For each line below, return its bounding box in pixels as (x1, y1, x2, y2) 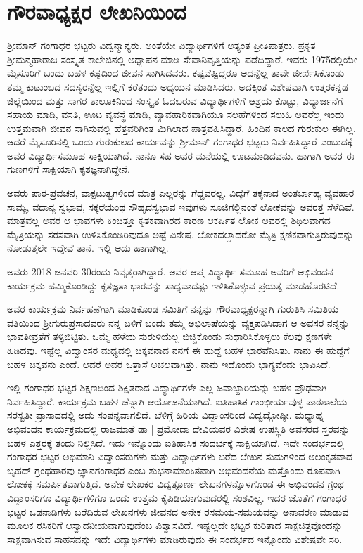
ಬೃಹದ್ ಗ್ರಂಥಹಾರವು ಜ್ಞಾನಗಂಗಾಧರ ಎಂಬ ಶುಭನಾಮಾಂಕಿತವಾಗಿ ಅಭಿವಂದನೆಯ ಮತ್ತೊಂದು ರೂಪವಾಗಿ (7, 462, 340, 477)
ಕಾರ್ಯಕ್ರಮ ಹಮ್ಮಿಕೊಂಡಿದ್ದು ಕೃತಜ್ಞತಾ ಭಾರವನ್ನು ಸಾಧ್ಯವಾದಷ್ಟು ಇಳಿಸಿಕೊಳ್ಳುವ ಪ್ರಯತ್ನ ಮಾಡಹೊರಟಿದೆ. (7, 278, 340, 292)
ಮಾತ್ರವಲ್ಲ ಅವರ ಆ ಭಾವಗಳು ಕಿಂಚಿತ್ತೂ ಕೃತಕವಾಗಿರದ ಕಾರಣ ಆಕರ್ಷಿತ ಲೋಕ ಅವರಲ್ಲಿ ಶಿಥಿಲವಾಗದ (7, 213, 331, 228)
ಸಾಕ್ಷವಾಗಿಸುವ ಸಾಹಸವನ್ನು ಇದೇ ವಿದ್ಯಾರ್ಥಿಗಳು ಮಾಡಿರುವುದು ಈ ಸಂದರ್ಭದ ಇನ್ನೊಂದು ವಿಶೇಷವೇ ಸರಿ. (7, 531, 343, 546)
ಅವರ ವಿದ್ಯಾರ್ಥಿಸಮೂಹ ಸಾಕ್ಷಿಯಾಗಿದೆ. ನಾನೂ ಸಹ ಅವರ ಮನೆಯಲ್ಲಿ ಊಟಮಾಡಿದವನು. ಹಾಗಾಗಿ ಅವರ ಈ (7, 148, 355, 162)
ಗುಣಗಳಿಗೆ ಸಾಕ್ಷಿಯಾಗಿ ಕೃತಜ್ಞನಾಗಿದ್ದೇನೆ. (7, 162, 130, 176)
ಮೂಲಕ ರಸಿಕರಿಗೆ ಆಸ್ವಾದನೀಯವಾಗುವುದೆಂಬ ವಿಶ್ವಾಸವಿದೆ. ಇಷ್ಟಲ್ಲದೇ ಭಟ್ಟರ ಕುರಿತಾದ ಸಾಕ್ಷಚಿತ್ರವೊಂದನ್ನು (7, 518, 343, 533)
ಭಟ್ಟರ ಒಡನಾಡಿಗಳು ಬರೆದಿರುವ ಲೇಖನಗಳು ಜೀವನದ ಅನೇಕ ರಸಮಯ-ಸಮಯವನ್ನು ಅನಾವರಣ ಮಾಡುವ (7, 504, 349, 519)
